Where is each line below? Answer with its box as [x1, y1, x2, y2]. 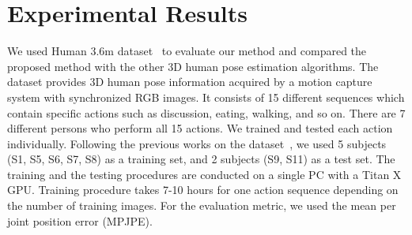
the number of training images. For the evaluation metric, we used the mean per [7, 197, 396, 214]
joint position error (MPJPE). [7, 212, 153, 229]
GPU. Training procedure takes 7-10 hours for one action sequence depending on [7, 181, 399, 198]
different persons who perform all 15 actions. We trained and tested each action [7, 120, 393, 136]
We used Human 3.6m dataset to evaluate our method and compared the [7, 43, 367, 59]
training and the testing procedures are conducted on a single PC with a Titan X [7, 166, 402, 182]
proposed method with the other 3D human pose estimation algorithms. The [7, 58, 379, 74]
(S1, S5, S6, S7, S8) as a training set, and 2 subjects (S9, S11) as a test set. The [7, 151, 395, 167]
